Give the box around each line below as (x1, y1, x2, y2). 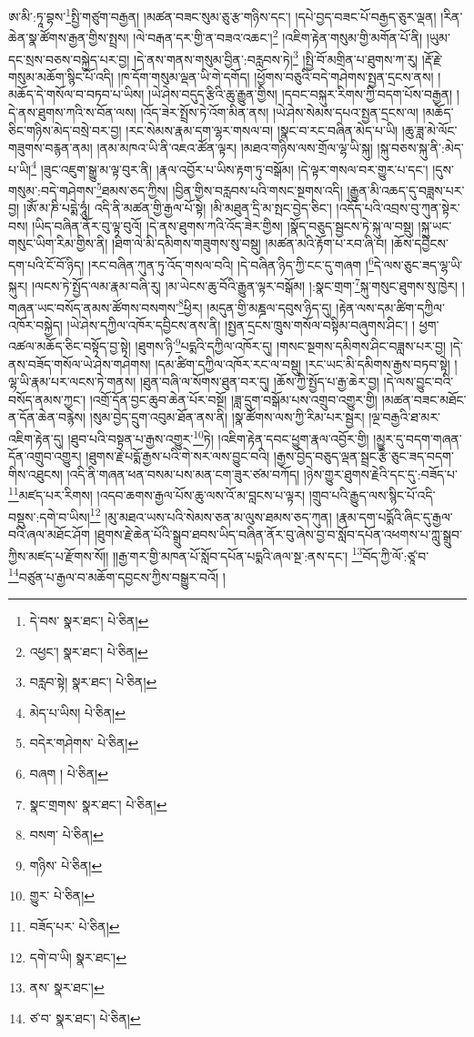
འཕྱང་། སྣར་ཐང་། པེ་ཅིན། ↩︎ (29, 641, 148, 660)
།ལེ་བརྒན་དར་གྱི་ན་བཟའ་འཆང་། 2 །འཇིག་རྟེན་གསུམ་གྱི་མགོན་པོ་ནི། (133, 25, 423, 46)
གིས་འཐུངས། (8, 464, 63, 483)
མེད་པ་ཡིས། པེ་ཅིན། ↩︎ (29, 702, 126, 721)
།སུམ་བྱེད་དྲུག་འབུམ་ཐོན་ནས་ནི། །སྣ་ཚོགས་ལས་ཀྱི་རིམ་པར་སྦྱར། (89, 408, 365, 427)
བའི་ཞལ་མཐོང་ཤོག (8, 524, 90, 543)
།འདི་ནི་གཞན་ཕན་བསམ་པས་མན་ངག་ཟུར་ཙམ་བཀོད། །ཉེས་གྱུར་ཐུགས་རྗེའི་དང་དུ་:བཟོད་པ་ (66, 464, 458, 483)
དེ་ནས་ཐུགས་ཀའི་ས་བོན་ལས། (8, 102, 136, 121)
